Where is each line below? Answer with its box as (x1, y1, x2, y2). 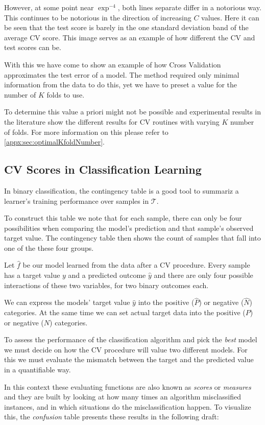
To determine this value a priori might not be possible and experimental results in (4, 106, 261, 117)
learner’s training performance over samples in (4, 195, 149, 206)
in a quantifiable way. (4, 364, 71, 375)
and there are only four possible (154, 270, 253, 280)
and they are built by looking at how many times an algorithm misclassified (4, 391, 241, 402)
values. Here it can (201, 12, 259, 22)
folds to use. (46, 89, 85, 100)
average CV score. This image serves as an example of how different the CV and (4, 32, 255, 42)
